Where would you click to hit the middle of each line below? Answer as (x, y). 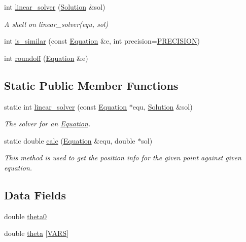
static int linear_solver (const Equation (66, 106)
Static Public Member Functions (91, 85)
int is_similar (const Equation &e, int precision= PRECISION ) (102, 41)
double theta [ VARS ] (37, 233)
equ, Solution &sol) (163, 106)
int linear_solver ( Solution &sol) (55, 7)
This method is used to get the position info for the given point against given (123, 158)
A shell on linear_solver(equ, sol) (56, 24)
